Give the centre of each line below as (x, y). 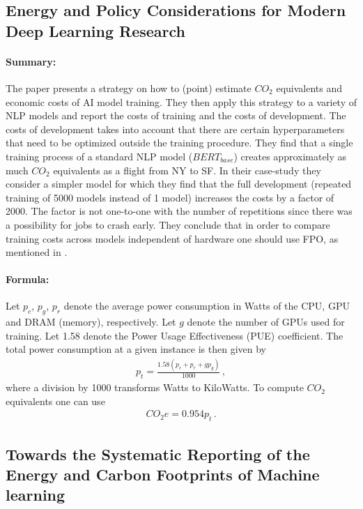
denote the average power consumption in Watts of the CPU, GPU (207, 306)
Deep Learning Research (96, 30)
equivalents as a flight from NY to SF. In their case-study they (187, 170)
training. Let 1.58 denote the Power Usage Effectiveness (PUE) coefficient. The (175, 335)
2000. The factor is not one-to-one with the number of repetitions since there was (179, 211)
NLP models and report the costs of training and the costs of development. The (176, 115)
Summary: (31, 61)
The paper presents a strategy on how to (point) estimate (129, 88)
